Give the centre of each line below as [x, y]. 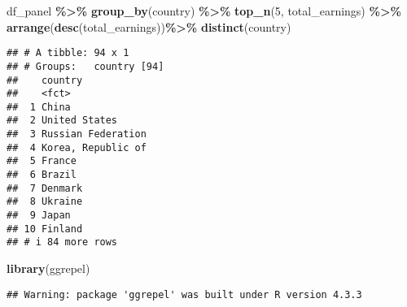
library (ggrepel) [48, 268]
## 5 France [42, 161]
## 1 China [39, 107]
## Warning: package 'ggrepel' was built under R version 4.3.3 [184, 294]
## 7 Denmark [45, 188]
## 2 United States [62, 121]
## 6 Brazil [42, 175]
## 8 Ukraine [45, 202]
